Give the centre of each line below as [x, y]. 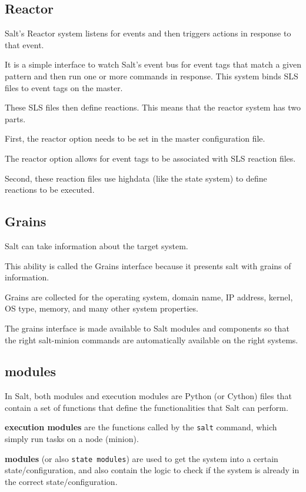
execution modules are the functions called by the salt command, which [141, 427]
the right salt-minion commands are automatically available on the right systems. [152, 339]
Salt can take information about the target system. [97, 245]
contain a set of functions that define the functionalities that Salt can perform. [147, 407]
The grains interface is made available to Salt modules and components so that [147, 328]
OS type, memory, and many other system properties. [102, 308]
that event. [24, 44]
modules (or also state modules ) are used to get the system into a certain [142, 458]
